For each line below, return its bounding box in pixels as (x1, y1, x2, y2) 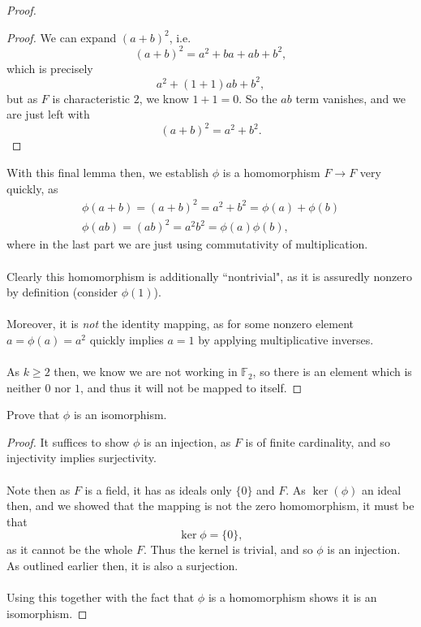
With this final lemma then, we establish (6, 164, 209, 181)
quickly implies (89, 331, 164, 348)
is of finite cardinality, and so (245, 433, 390, 450)
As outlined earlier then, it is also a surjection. (6, 557, 238, 573)
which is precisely (6, 59, 93, 76)
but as (6, 89, 38, 106)
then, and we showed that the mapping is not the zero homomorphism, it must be (6, 497, 415, 514)
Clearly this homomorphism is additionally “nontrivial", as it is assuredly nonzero (6, 267, 412, 284)
